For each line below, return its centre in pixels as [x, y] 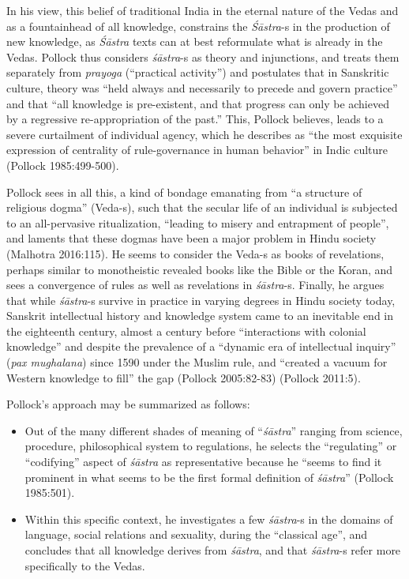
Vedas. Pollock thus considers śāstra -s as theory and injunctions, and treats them [203, 56]
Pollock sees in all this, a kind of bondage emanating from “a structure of [184, 192]
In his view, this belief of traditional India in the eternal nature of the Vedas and [203, 10]
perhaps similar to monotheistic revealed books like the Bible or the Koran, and [200, 269]
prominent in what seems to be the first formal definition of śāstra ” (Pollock [209, 477]
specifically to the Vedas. [85, 565]
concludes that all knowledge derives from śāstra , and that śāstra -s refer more [213, 550]
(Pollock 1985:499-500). [63, 165]
